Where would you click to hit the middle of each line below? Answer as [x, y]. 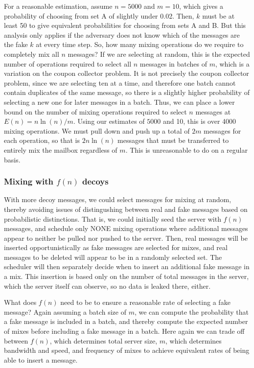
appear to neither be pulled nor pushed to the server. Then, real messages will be [126, 238]
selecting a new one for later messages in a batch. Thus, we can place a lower [119, 102]
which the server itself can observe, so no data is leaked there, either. [107, 286]
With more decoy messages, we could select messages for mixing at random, [118, 199]
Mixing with [29, 181]
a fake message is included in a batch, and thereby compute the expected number [126, 321]
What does [20, 302]
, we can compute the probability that [191, 311]
